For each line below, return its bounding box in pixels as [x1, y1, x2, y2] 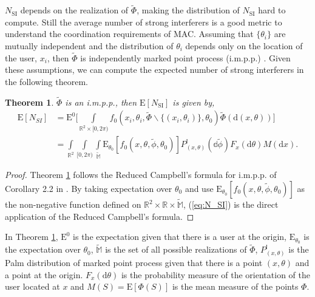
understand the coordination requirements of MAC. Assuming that [5, 27, 254, 40]
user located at [5, 280, 60, 293]
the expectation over [5, 243, 81, 256]
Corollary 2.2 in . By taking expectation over [5, 182, 172, 194]
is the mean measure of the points [172, 280, 299, 293]
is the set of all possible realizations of [105, 243, 247, 256]
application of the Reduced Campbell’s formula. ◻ [5, 210, 194, 222]
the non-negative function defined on [5, 198, 141, 211]
